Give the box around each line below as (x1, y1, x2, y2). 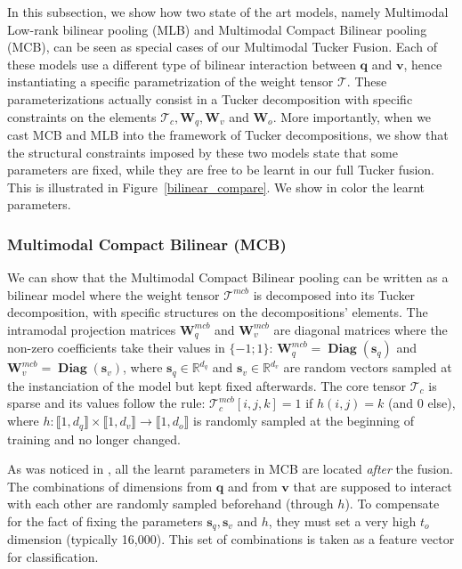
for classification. (7, 547, 99, 565)
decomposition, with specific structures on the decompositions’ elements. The (7, 303, 428, 321)
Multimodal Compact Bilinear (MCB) (7, 232, 287, 255)
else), (427, 394, 456, 412)
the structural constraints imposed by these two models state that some (7, 142, 398, 161)
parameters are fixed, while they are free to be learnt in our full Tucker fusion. (7, 160, 434, 179)
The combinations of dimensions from (7, 476, 213, 495)
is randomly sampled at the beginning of (193, 411, 414, 430)
